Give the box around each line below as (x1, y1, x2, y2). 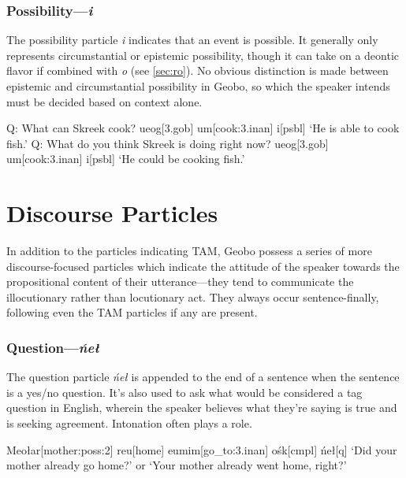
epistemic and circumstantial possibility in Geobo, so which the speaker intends (6, 78, 390, 94)
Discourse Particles (6, 197, 218, 229)
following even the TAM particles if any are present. (6, 304, 258, 321)
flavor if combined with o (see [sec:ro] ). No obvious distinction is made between (6, 62, 389, 79)
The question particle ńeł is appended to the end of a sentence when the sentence (6, 369, 400, 385)
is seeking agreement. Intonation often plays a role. (6, 415, 252, 432)
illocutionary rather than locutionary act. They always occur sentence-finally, (6, 288, 379, 305)
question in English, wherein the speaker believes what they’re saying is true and (6, 399, 397, 416)
